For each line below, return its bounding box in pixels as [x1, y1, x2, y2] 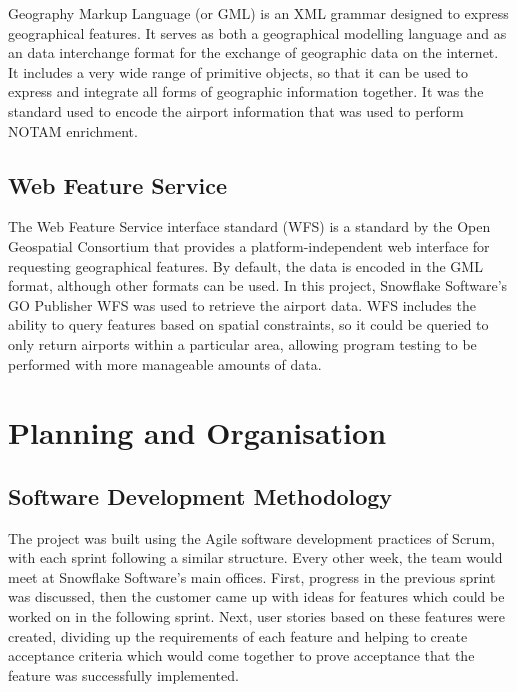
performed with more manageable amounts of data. [8, 353, 322, 374]
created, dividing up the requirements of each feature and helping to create [8, 625, 468, 646]
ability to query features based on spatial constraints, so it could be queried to [8, 314, 489, 335]
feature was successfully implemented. [8, 664, 239, 685]
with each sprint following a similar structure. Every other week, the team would [8, 547, 503, 568]
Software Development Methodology [8, 480, 393, 511]
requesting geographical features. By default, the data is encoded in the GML [8, 255, 483, 276]
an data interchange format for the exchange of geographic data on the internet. [8, 42, 499, 63]
